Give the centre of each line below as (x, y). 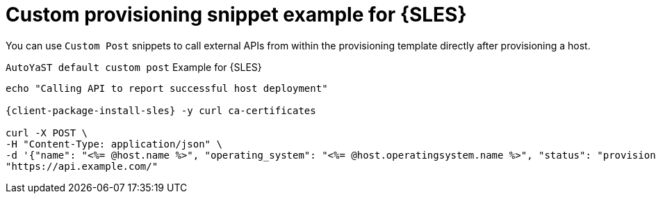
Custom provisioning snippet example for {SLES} (236, 15)
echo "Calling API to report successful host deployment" (167, 88)
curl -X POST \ (47, 133)
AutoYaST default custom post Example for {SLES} (134, 67)
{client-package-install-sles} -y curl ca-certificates (161, 110)
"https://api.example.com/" (82, 166)
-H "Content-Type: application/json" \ (114, 144)
